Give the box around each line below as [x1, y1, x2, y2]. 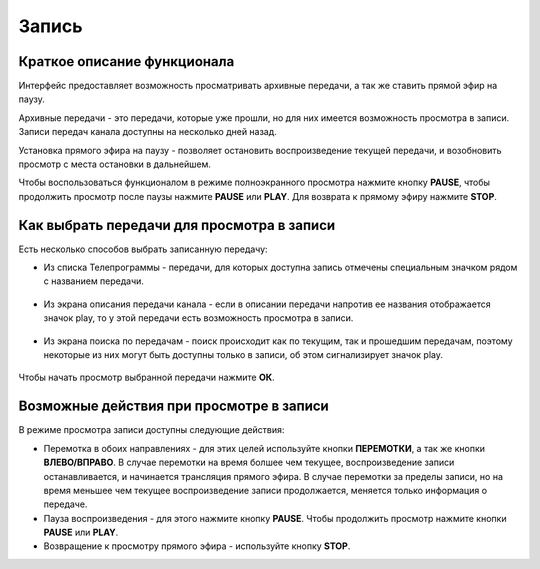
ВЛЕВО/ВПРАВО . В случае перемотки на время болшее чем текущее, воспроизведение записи [43, 456, 455, 469]
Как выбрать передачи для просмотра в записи [18, 216, 336, 234]
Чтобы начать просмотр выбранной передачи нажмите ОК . [18, 371, 275, 384]
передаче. [43, 498, 88, 510]
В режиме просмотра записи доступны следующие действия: [18, 424, 285, 436]
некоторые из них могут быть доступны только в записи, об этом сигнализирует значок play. [43, 349, 444, 361]
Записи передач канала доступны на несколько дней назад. [18, 126, 277, 138]
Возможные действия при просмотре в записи [18, 398, 329, 415]
